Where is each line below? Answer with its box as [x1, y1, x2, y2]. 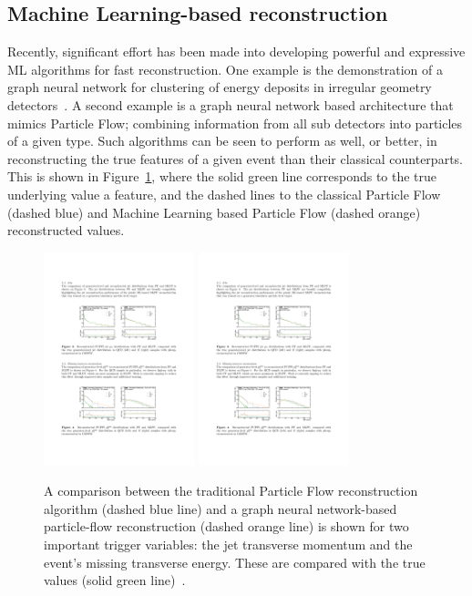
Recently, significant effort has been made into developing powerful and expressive [7, 42, 466, 61]
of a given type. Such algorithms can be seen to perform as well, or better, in [7, 131, 437, 150]
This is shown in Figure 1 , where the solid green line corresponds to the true [7, 167, 437, 186]
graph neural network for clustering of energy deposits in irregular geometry [7, 77, 432, 97]
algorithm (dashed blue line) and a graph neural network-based [44, 498, 397, 518]
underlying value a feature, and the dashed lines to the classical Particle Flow [7, 184, 441, 203]
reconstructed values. [7, 221, 125, 240]
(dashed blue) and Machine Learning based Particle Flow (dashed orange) [7, 202, 421, 221]
